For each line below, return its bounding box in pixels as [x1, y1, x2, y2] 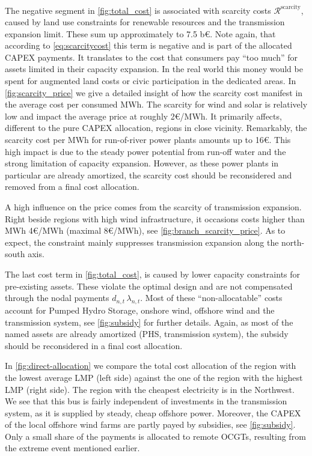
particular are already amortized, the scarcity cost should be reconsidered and [5, 168, 292, 181]
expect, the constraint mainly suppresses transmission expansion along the [5, 236, 279, 248]
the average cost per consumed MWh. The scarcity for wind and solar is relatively [5, 98, 308, 111]
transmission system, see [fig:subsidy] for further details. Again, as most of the [5, 315, 293, 328]
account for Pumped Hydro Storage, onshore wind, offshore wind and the [5, 303, 275, 316]
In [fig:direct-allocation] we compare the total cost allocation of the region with [5, 359, 296, 372]
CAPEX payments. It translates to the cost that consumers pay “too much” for [5, 50, 298, 63]
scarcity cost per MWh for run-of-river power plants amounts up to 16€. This [5, 133, 291, 146]
